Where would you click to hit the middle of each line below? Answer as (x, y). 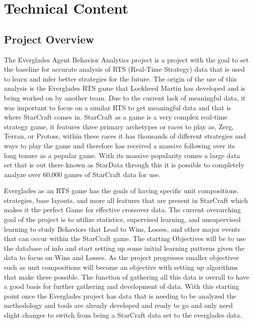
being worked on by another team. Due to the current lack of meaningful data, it (125, 97)
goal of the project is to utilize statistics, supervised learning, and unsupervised (122, 219)
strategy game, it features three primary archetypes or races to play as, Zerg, (119, 126)
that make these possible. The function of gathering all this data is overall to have (127, 276)
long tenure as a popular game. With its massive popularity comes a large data (122, 155)
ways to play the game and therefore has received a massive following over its (119, 145)
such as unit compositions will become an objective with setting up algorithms (121, 267)
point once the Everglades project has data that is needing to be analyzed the (120, 295)
